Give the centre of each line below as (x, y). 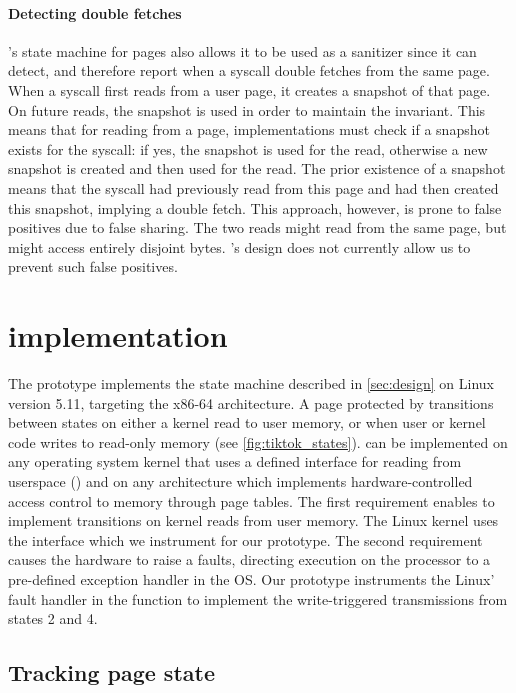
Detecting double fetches (95, 12)
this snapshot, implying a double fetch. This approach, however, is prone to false (255, 207)
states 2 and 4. (53, 618)
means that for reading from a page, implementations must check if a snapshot (249, 129)
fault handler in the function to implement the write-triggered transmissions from (258, 598)
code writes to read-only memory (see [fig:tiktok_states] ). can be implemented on (258, 441)
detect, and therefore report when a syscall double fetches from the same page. (249, 70)
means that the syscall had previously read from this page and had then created (253, 187)
